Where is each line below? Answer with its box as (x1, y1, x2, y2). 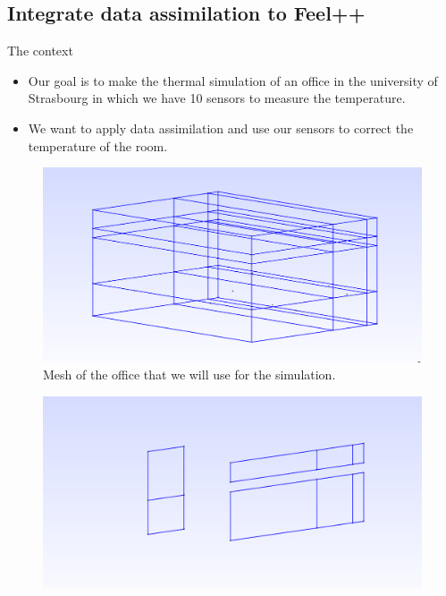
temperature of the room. (28, 136, 168, 155)
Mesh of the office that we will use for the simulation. (43, 365, 336, 384)
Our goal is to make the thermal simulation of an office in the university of (28, 71, 438, 89)
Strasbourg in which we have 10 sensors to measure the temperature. (28, 89, 406, 107)
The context (7, 41, 73, 60)
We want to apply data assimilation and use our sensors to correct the (28, 118, 414, 137)
